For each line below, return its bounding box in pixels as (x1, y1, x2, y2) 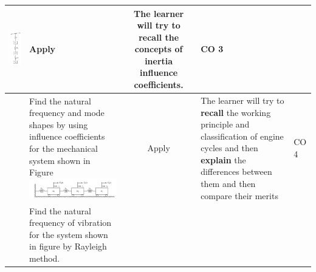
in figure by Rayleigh (29, 240, 107, 253)
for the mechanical (29, 141, 98, 154)
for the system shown (29, 228, 108, 240)
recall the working (201, 106, 271, 118)
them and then (201, 177, 256, 190)
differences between (201, 165, 272, 178)
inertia (145, 54, 173, 67)
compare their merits (201, 189, 278, 202)
